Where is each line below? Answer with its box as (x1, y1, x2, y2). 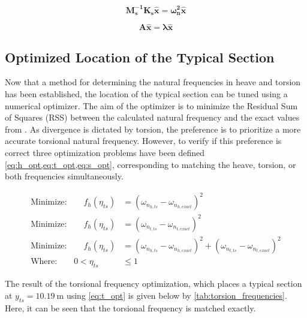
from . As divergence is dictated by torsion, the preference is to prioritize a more (5, 122, 301, 135)
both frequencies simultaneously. (5, 170, 124, 182)
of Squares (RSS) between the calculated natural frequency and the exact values (5, 111, 300, 124)
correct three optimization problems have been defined (5, 146, 205, 158)
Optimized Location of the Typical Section (5, 47, 275, 66)
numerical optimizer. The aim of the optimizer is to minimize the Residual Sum (5, 99, 298, 112)
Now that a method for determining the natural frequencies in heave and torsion (5, 76, 301, 88)
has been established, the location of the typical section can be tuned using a (5, 87, 288, 100)
